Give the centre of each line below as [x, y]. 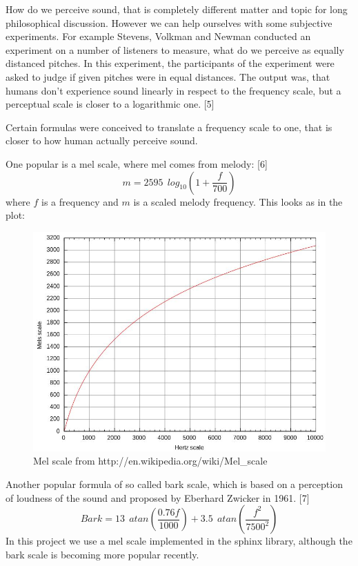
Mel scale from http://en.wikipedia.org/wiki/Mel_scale [150, 461]
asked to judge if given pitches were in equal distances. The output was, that [168, 76]
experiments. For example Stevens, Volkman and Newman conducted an [158, 36]
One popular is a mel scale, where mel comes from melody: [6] [137, 163]
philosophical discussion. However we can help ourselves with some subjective [169, 22]
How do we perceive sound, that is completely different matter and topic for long [177, 9]
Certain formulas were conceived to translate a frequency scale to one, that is [169, 127]
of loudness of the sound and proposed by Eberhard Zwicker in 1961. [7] [158, 497]
